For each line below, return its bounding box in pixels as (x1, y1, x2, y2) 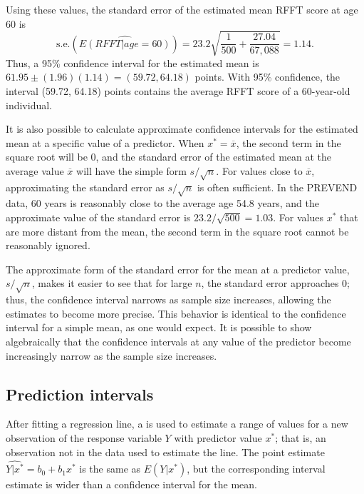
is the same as (79, 461, 141, 476)
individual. (6, 97, 52, 112)
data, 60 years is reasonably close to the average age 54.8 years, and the (6, 196, 319, 211)
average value (6, 163, 64, 178)
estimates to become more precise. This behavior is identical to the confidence (6, 306, 346, 321)
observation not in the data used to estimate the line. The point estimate (6, 444, 325, 459)
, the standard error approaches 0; (201, 276, 350, 291)
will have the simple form (76, 163, 187, 178)
